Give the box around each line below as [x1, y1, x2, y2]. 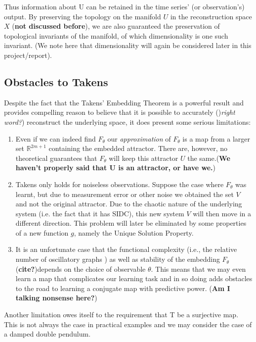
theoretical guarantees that [15, 152, 97, 163]
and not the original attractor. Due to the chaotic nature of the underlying [15, 198, 242, 209]
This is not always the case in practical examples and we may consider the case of [4, 319, 252, 329]
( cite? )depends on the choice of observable [15, 263, 146, 274]
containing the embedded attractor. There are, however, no [48, 143, 227, 153]
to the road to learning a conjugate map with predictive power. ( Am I [15, 283, 230, 293]
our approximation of [107, 133, 171, 144]
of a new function [15, 227, 69, 238]
